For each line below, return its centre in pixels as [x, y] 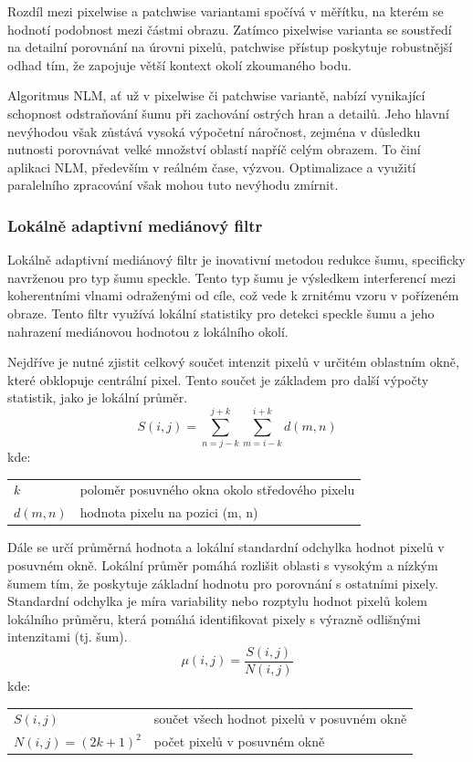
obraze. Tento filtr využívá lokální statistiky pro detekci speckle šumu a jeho [221, 313]
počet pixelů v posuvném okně [239, 741]
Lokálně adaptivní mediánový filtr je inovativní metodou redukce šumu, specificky [236, 260]
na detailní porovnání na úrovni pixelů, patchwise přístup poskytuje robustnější [230, 47]
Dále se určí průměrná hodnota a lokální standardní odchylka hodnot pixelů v [226, 547]
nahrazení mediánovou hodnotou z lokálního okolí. [148, 331]
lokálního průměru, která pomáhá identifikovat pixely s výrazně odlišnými [214, 618]
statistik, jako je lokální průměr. [98, 397]
